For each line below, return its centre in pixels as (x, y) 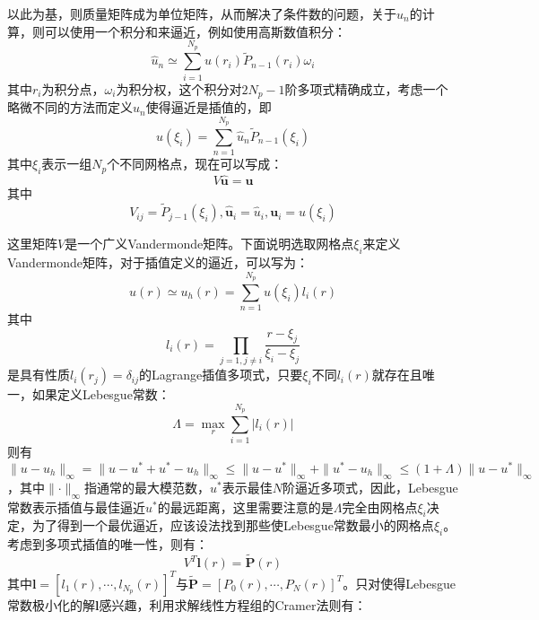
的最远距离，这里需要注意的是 (245, 506)
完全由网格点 (380, 506)
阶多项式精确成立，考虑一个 (366, 88)
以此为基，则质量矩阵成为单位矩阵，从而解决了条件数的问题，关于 (202, 13)
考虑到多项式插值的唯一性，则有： (108, 544)
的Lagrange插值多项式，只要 (221, 375)
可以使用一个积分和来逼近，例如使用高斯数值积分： (195, 31)
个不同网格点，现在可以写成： (195, 164)
